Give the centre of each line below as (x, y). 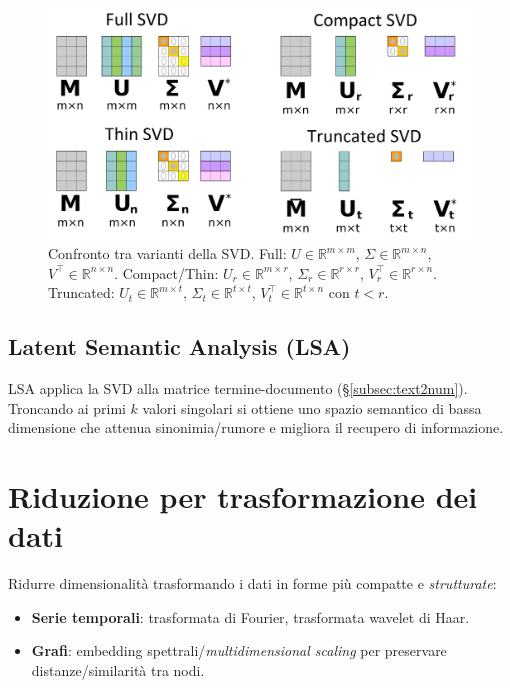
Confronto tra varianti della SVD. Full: (167, 253)
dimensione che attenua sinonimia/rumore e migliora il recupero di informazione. (256, 427)
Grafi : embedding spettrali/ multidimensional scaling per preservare (239, 650)
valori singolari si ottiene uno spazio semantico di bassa (312, 407)
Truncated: (81, 292)
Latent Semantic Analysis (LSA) (179, 346)
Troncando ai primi (67, 407)
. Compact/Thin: (166, 272)
